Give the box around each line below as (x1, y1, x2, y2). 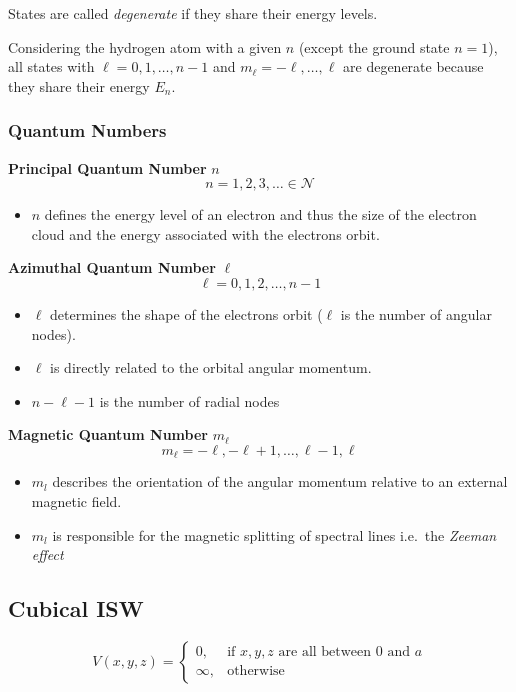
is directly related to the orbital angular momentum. (50, 357, 372, 378)
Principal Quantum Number (8, 157, 207, 178)
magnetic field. (31, 490, 122, 511)
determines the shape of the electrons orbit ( (50, 303, 323, 324)
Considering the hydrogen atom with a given (8, 36, 282, 57)
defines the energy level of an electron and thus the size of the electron (44, 204, 477, 225)
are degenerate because (343, 56, 484, 77)
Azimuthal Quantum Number (8, 257, 216, 278)
